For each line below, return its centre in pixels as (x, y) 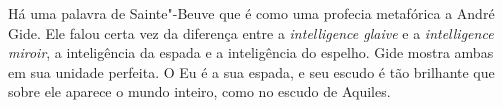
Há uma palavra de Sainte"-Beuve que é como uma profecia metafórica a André (251, 13)
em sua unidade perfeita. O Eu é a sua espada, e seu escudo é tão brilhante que (251, 71)
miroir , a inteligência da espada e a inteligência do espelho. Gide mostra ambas (251, 52)
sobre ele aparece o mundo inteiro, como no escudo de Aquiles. (199, 91)
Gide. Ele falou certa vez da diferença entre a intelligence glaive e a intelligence (251, 32)
